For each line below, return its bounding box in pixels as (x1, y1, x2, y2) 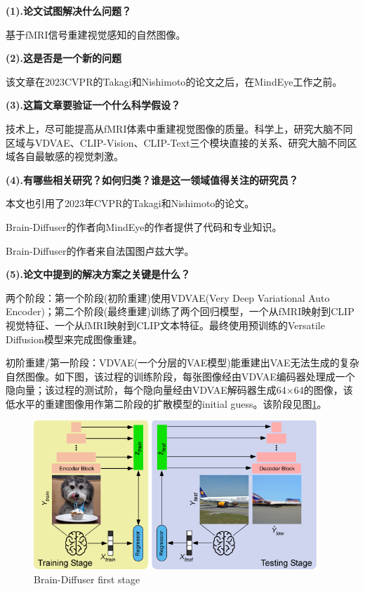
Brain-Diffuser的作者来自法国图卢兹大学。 (6, 243, 194, 258)
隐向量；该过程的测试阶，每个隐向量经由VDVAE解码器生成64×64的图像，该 (6, 383, 353, 397)
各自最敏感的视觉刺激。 (15, 149, 124, 164)
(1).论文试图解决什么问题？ (6, 4, 132, 18)
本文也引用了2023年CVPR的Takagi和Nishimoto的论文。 (6, 196, 255, 211)
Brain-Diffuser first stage (34, 571, 140, 586)
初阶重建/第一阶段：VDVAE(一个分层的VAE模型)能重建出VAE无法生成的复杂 (6, 355, 359, 370)
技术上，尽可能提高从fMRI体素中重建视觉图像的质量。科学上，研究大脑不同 (6, 121, 353, 135)
